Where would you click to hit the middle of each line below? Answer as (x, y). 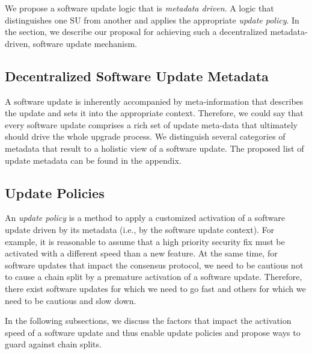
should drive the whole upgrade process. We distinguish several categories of (145, 136)
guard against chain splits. (53, 344)
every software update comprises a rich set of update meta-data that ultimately (151, 124)
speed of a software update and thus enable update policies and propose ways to (153, 332)
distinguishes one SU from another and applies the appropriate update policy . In (152, 20)
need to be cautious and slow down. (71, 300)
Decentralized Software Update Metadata (137, 76)
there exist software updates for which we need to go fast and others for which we (155, 288)
